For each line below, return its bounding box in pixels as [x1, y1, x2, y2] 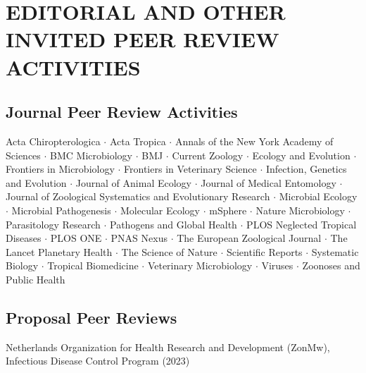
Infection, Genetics [265, 161, 347, 176]
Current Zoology [172, 147, 244, 162]
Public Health [6, 271, 65, 286]
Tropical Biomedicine [47, 258, 139, 273]
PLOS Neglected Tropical [246, 216, 357, 231]
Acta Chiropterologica [6, 133, 101, 148]
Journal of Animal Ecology [75, 175, 191, 190]
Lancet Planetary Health [6, 244, 113, 259]
